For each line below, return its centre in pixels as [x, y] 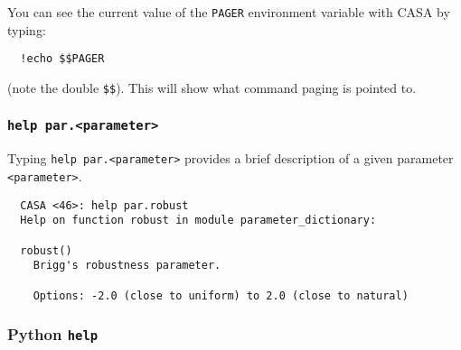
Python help [53, 334]
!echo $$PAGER [62, 59]
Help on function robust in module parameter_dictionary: [198, 221]
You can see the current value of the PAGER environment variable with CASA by [229, 12]
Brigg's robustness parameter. [127, 266]
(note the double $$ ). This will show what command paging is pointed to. [212, 87]
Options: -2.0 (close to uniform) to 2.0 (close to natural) [221, 295]
